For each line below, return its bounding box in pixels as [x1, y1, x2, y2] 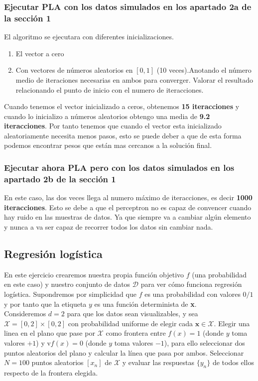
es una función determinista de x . [94, 298, 197, 309]
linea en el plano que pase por [4, 328, 95, 338]
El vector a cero [15, 48, 64, 58]
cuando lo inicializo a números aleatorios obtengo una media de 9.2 [4, 111, 210, 121]
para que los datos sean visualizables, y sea [67, 308, 198, 319]
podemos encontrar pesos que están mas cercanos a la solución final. [4, 140, 212, 150]
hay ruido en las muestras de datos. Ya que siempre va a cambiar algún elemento [4, 212, 251, 222]
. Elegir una [214, 318, 250, 328]
